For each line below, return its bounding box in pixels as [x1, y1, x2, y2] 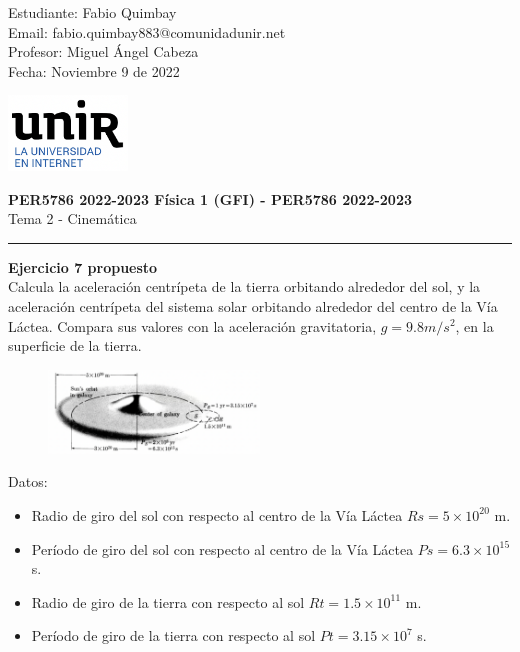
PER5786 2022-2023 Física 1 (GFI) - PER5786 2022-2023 [8, 188, 413, 209]
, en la [455, 315, 494, 336]
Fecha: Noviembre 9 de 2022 [8, 60, 180, 81]
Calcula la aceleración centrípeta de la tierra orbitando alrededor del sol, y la [8, 276, 481, 297]
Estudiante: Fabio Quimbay [8, 2, 177, 22]
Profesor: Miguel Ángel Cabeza [8, 41, 199, 62]
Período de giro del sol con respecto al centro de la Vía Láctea [31, 538, 414, 559]
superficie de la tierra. [8, 335, 142, 356]
